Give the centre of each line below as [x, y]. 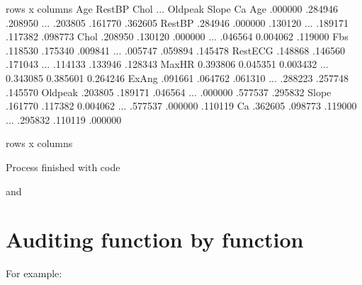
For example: [34, 273]
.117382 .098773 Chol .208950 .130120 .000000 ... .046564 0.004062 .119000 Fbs [177, 36]
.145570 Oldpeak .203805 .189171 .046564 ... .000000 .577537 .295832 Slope [169, 92]
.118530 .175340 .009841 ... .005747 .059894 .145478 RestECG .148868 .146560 [175, 50]
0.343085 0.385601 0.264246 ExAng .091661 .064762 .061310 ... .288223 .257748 [177, 77]
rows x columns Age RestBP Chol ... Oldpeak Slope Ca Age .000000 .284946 [172, 8]
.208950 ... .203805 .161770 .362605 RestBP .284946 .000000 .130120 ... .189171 [177, 22]
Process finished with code [63, 167]
